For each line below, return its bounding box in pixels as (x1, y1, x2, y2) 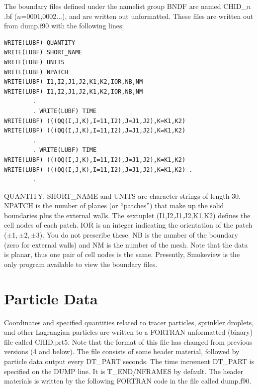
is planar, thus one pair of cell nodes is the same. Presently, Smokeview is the (4, 249, 240, 259)
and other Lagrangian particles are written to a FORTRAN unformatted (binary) (4, 327, 253, 337)
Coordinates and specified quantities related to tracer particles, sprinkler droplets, (4, 317, 254, 327)
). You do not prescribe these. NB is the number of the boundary (39, 230, 238, 240)
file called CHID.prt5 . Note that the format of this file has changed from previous (4, 336, 253, 347)
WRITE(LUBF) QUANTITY (4, 39, 76, 46)
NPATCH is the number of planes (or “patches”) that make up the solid (4, 200, 224, 211)
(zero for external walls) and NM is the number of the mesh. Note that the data (4, 239, 248, 250)
